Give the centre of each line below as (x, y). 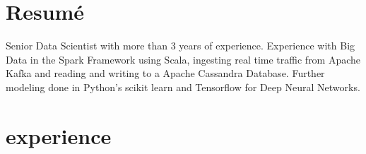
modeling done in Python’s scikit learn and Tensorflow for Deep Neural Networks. (183, 87)
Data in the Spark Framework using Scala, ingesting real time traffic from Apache (183, 59)
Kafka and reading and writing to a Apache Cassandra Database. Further (165, 73)
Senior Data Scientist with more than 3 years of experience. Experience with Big (181, 46)
